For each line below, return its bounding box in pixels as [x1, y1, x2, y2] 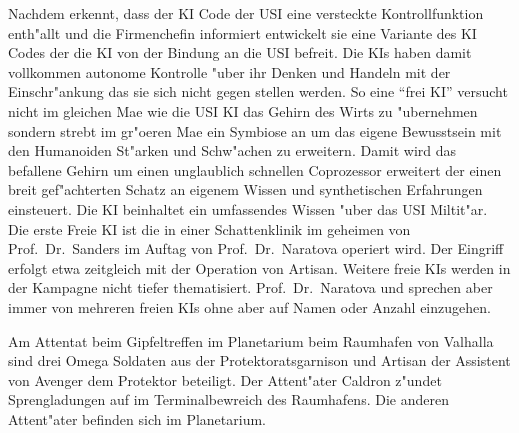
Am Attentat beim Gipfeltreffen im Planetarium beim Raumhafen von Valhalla [8, 330, 494, 351]
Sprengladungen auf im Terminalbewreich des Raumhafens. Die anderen [8, 389, 449, 410]
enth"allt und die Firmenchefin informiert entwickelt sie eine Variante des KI [8, 22, 477, 43]
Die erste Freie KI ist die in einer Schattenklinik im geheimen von [8, 218, 411, 239]
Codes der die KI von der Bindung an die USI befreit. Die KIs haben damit [8, 42, 472, 63]
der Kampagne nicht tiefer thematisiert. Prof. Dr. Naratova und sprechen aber [8, 277, 493, 298]
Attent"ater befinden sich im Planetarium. [8, 408, 266, 429]
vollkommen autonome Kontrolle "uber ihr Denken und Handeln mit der [8, 61, 451, 82]
